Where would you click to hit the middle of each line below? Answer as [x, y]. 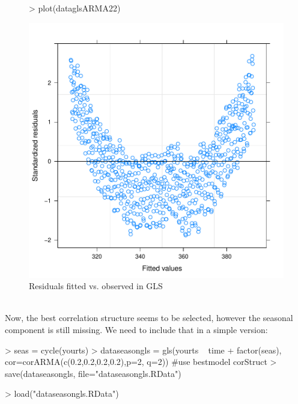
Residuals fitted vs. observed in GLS [96, 286]
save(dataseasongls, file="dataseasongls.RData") [93, 373]
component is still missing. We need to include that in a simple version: [136, 329]
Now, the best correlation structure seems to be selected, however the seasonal [149, 318]
